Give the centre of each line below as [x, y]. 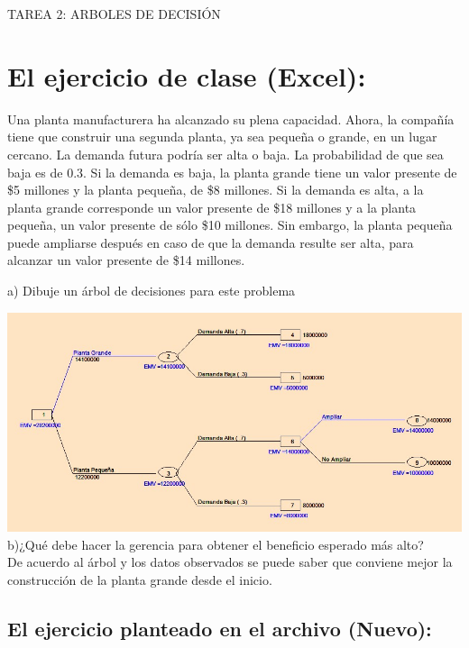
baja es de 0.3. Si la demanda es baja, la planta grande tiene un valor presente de [232, 172]
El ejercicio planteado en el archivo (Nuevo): [220, 628]
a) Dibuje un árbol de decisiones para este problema [152, 291]
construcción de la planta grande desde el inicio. [140, 579]
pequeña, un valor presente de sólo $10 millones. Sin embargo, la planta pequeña [230, 225]
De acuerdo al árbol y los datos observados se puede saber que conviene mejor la [230, 562]
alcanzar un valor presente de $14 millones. [126, 260]
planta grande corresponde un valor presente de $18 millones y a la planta [212, 207]
